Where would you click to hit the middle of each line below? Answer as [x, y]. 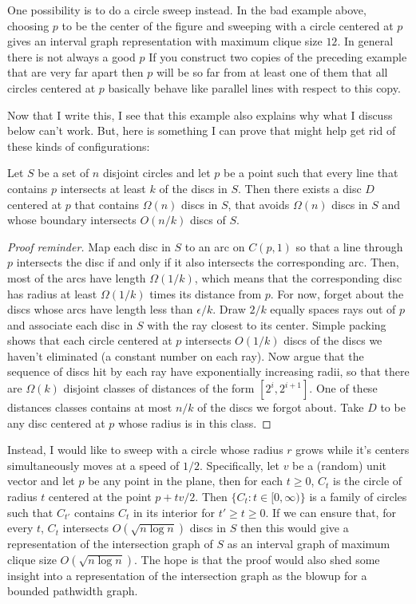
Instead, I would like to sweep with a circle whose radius [145, 450]
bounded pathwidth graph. [73, 591]
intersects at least [103, 188]
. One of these [343, 388]
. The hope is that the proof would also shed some [257, 559]
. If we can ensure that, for [331, 512]
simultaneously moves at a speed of [93, 465]
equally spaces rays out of [333, 309]
